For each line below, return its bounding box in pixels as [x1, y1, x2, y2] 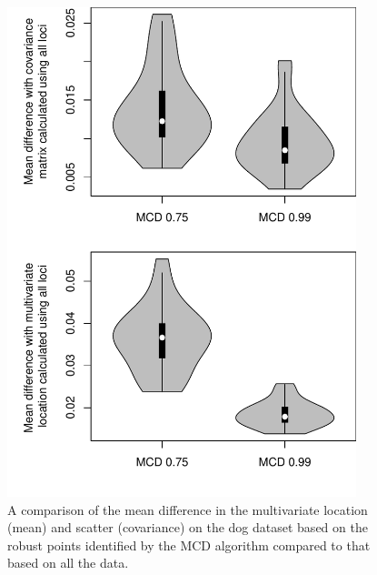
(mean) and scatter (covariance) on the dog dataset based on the [7, 518, 368, 537]
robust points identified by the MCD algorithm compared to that [7, 535, 371, 554]
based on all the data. [7, 553, 129, 572]
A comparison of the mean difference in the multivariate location [7, 499, 368, 519]
